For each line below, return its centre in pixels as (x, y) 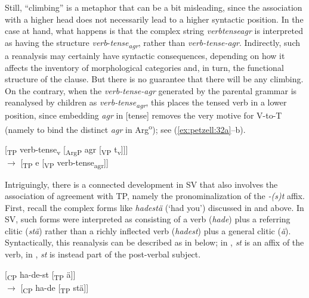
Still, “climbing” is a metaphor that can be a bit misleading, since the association (154, 7)
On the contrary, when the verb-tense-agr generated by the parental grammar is (151, 90)
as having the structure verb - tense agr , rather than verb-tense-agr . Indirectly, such (152, 43)
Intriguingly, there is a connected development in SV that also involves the (141, 184)
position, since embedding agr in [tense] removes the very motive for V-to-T (143, 115)
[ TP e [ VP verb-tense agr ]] (64, 163)
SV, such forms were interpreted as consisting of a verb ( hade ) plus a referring (148, 219)
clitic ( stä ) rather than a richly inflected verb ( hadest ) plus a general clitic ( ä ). (148, 230)
